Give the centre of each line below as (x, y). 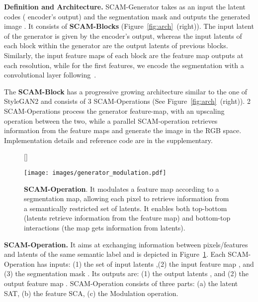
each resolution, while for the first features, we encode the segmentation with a (124, 65)
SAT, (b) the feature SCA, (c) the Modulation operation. (91, 293)
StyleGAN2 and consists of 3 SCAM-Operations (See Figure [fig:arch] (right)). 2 (127, 101)
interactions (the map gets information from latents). (105, 227)
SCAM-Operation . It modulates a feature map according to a (122, 189)
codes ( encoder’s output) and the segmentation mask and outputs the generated (127, 16)
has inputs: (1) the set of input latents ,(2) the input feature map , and (145, 264)
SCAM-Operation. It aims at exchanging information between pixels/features (126, 244)
